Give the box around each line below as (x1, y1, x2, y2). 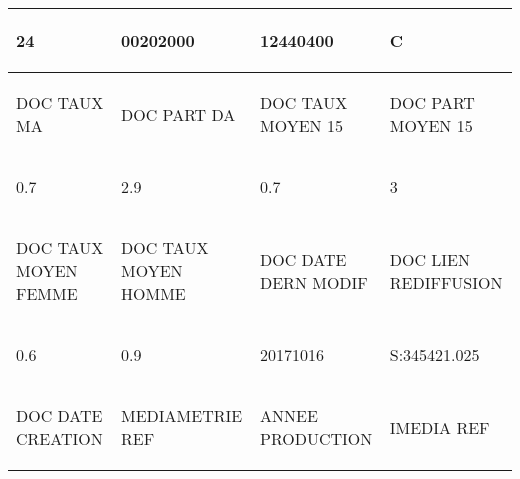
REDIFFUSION (389, 270, 503, 294)
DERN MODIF (260, 270, 368, 294)
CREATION (16, 427, 103, 450)
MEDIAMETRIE (121, 404, 243, 427)
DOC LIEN (389, 247, 470, 271)
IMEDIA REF (389, 415, 490, 439)
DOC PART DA (121, 102, 236, 126)
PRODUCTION (260, 427, 373, 450)
